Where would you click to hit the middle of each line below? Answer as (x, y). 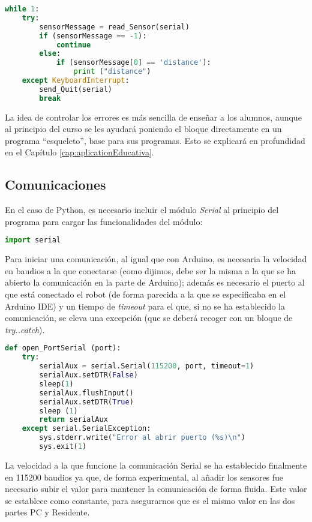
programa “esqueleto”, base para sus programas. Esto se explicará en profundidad (155, 140)
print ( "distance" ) (112, 72)
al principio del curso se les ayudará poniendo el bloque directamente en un (143, 129)
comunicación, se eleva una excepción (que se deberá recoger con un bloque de (149, 318)
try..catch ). (25, 329)
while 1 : (22, 9)
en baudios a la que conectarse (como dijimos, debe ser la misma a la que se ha (151, 270)
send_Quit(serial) (76, 89)
